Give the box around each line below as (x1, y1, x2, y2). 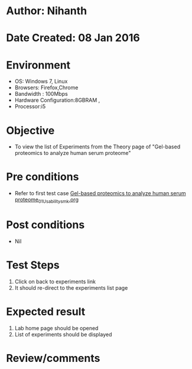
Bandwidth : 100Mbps (14, 90, 68, 98)
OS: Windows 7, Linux (14, 78, 68, 85)
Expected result (6, 305, 86, 319)
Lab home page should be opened (14, 324, 99, 332)
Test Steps (6, 258, 60, 272)
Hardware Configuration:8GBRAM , (14, 96, 100, 104)
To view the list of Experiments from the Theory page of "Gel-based (14, 143, 181, 150)
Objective (6, 124, 55, 137)
